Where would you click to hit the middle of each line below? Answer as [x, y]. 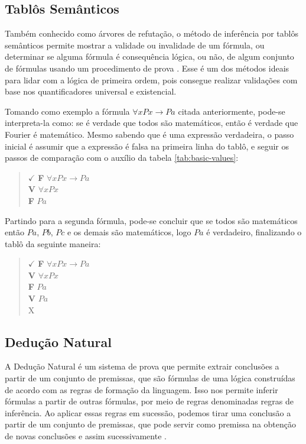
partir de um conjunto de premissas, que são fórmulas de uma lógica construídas [150, 378]
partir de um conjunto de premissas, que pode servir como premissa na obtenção [151, 424]
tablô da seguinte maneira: [53, 243]
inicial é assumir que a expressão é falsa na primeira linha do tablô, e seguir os [147, 146]
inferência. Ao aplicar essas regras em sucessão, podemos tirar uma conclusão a [148, 412]
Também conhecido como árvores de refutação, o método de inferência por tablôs [152, 33]
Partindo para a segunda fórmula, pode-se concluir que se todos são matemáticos [151, 220]
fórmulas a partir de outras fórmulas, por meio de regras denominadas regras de [149, 401]
